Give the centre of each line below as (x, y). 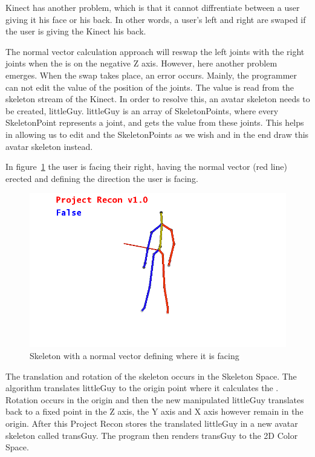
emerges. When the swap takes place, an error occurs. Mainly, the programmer (151, 75)
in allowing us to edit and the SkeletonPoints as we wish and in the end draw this (157, 134)
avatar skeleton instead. (49, 146)
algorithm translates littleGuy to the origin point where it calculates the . (142, 388)
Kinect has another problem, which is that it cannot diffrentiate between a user (153, 7)
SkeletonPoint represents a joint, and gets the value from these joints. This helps (155, 122)
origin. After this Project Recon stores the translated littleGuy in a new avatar (152, 423)
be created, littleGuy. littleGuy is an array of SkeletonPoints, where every (142, 110)
